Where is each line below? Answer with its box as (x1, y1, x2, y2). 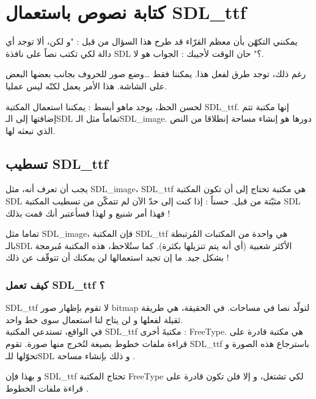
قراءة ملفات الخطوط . (6, 381, 89, 394)
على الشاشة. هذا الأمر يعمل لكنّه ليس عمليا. (6, 79, 167, 92)
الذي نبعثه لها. (6, 124, 56, 136)
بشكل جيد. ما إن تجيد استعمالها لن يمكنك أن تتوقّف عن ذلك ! (6, 251, 229, 264)
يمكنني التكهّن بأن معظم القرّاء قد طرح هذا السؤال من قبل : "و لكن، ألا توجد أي (6, 35, 298, 48)
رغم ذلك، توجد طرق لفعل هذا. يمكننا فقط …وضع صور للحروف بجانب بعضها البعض (6, 67, 306, 80)
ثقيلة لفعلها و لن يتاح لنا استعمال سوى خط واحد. (6, 313, 183, 326)
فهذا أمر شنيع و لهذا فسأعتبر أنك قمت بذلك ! (6, 206, 171, 219)
